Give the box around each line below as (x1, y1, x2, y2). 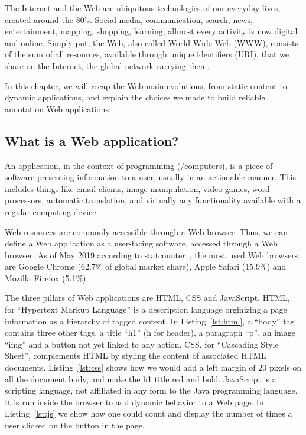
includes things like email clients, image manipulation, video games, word (5, 182, 270, 194)
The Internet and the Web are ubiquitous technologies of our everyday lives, (5, 2, 281, 14)
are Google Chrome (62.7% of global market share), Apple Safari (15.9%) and (5, 260, 287, 272)
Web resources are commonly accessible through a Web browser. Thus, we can (5, 225, 288, 238)
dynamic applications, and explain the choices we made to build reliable (5, 91, 265, 103)
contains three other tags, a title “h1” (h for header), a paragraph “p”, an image (5, 326, 295, 339)
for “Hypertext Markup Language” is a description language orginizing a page (5, 303, 287, 316)
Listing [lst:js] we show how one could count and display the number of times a (5, 407, 292, 420)
